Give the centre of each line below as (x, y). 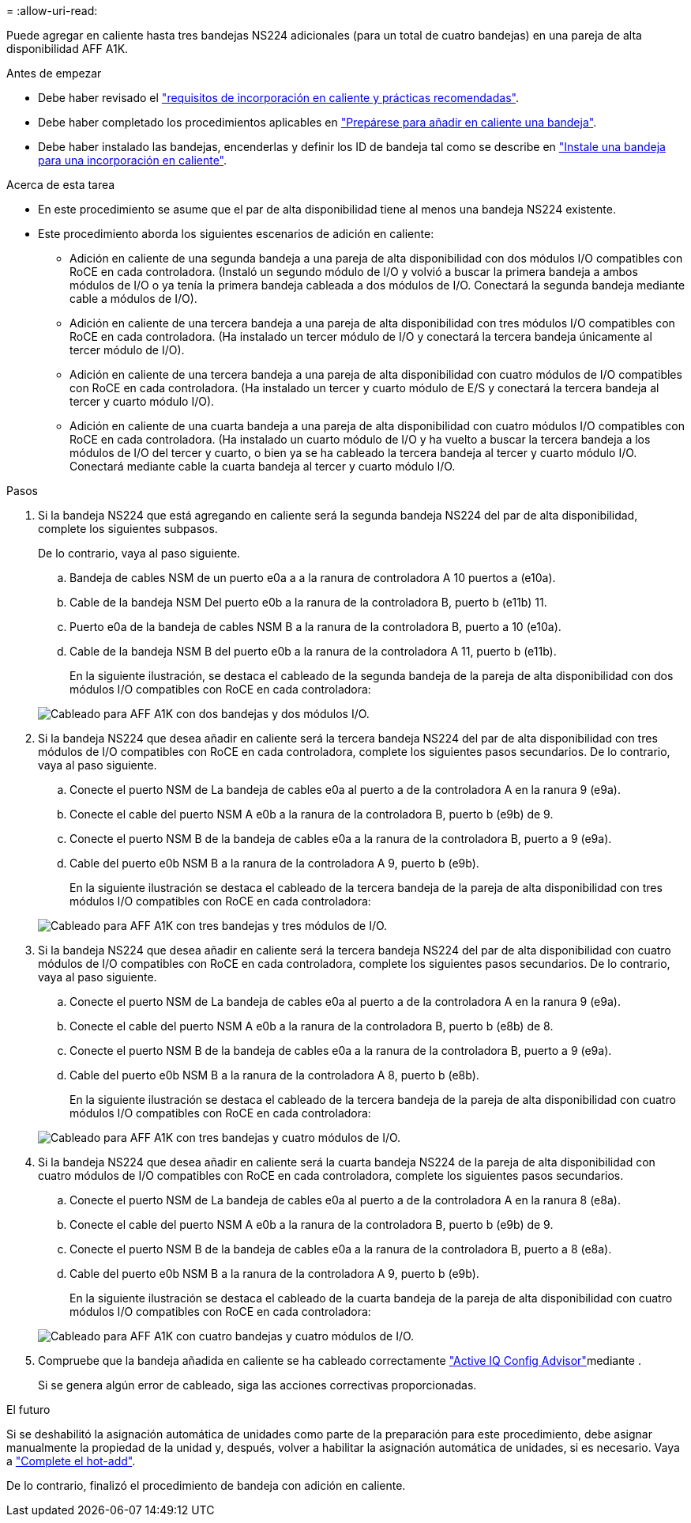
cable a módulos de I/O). (133, 299)
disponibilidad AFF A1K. (68, 49)
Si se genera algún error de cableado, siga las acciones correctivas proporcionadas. (257, 1385)
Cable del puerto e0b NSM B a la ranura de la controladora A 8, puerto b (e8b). (274, 1075)
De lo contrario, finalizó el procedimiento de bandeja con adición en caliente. (206, 1485)
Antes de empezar (54, 73)
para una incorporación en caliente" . (133, 160)
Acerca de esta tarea (61, 185)
